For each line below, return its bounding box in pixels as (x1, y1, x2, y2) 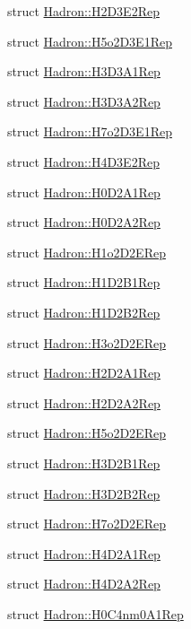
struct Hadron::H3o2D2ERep (7, 333, 166, 352)
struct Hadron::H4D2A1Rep (7, 544, 161, 563)
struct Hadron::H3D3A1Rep (7, 62, 161, 81)
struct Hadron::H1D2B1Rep (7, 273, 161, 292)
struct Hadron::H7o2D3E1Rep (7, 122, 172, 141)
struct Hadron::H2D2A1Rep (7, 363, 161, 382)
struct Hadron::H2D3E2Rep (7, 2, 160, 20)
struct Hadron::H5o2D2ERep (7, 424, 166, 442)
